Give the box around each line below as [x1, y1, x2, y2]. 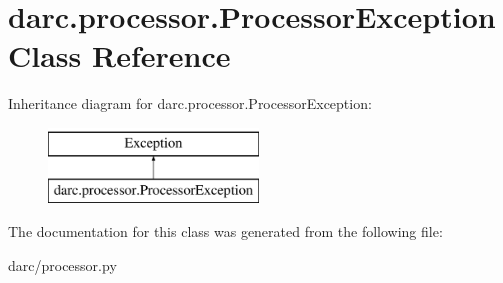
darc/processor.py [8, 254, 117, 275]
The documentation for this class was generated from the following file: [8, 221, 443, 242]
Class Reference [8, 35, 231, 76]
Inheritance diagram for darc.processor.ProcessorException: [8, 93, 372, 114]
